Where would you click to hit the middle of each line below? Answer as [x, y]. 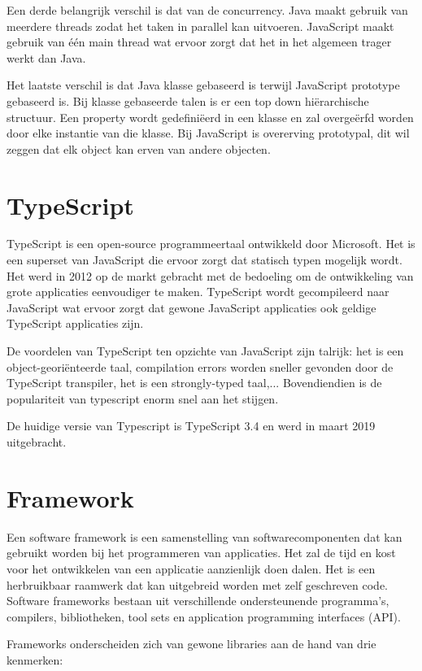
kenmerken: [35, 659]
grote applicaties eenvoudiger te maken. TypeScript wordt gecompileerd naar [198, 292]
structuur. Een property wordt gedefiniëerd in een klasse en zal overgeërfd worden [210, 117]
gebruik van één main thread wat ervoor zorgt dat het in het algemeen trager [199, 42]
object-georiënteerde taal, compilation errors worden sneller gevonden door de [200, 366]
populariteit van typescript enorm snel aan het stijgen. [143, 398]
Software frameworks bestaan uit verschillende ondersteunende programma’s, [198, 601]
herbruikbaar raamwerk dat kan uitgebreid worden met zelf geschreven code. [197, 584]
